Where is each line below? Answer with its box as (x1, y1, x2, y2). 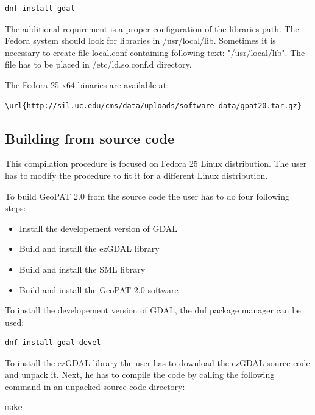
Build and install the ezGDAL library (19, 242, 160, 255)
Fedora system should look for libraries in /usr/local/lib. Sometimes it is (5, 34, 276, 47)
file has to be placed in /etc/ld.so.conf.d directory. (5, 58, 192, 71)
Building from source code (5, 128, 174, 147)
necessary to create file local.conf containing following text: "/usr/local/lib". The (5, 46, 305, 58)
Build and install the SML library (19, 262, 146, 275)
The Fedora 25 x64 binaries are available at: (5, 78, 169, 91)
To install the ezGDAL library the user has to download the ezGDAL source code (5, 356, 310, 369)
